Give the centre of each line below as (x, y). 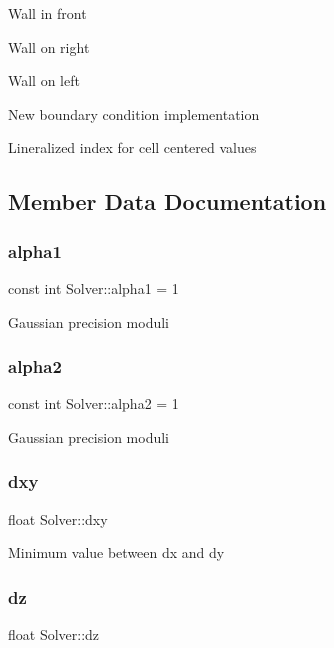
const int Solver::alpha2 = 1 (93, 403)
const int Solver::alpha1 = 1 (93, 287)
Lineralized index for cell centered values (132, 147)
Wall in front (47, 13)
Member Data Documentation (167, 201)
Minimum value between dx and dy (116, 552)
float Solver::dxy (58, 518)
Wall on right (49, 46)
